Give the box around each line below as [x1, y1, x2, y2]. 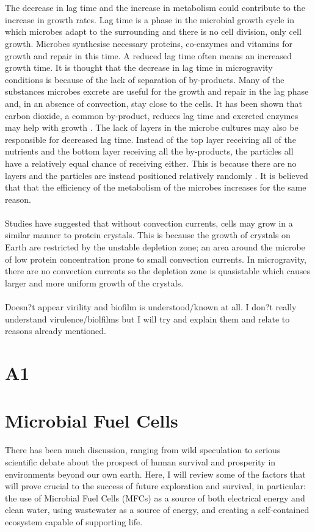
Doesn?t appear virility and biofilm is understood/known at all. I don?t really [5, 301, 297, 313]
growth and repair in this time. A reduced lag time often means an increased [5, 49, 292, 62]
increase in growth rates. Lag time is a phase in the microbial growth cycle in [5, 13, 294, 26]
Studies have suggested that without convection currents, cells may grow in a [5, 216, 293, 229]
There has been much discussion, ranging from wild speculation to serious [5, 443, 281, 456]
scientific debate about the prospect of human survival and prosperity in [5, 455, 276, 468]
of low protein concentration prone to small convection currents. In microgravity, [5, 252, 306, 265]
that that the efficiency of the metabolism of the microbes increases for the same [5, 181, 306, 194]
